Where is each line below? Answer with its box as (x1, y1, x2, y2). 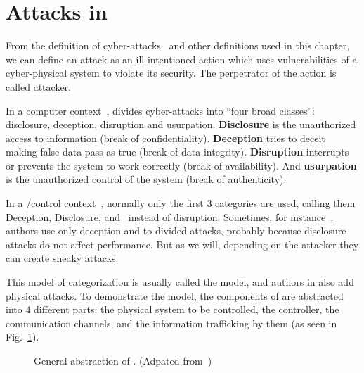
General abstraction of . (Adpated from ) (34, 353, 212, 367)
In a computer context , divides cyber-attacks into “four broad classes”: (6, 103, 315, 118)
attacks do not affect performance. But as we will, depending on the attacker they (6, 236, 359, 251)
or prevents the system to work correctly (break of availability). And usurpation (6, 158, 357, 172)
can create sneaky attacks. (6, 251, 119, 265)
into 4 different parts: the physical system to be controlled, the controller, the (6, 302, 339, 317)
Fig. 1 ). (6, 329, 39, 344)
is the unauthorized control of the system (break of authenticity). (6, 172, 287, 186)
